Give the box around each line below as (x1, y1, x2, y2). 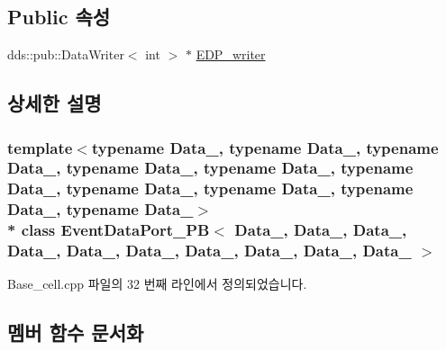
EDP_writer (196, 45, 266, 64)
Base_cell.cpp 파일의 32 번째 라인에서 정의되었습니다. (7, 274, 307, 293)
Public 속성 (7, 3, 111, 31)
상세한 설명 (7, 89, 102, 117)
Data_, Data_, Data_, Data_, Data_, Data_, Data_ (7, 239, 412, 262)
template (7, 136, 73, 158)
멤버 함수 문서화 (7, 319, 144, 346)
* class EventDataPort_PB (7, 219, 210, 241)
